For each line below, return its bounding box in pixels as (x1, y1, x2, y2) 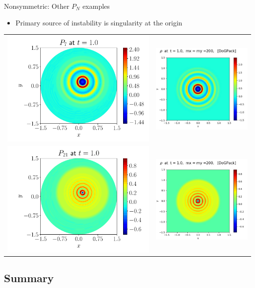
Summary (4, 270, 54, 286)
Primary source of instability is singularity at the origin (15, 17, 182, 27)
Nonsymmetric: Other (4, 1, 70, 11)
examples (82, 1, 110, 11)
